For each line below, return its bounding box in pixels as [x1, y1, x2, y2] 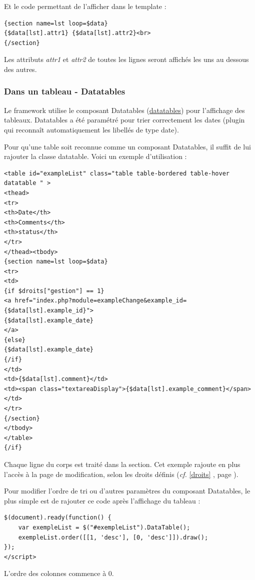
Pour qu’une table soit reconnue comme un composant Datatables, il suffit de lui [4, 141, 251, 151]
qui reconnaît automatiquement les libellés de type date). [4, 124, 179, 134]
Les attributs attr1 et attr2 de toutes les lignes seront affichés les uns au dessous [4, 54, 249, 64]
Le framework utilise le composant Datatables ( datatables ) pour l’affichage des [4, 104, 245, 115]
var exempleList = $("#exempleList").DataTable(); [18, 523, 190, 531]
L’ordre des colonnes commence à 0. [4, 568, 114, 578]
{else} [4, 336, 25, 343]
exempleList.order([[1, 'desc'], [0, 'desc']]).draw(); [18, 533, 208, 541]
